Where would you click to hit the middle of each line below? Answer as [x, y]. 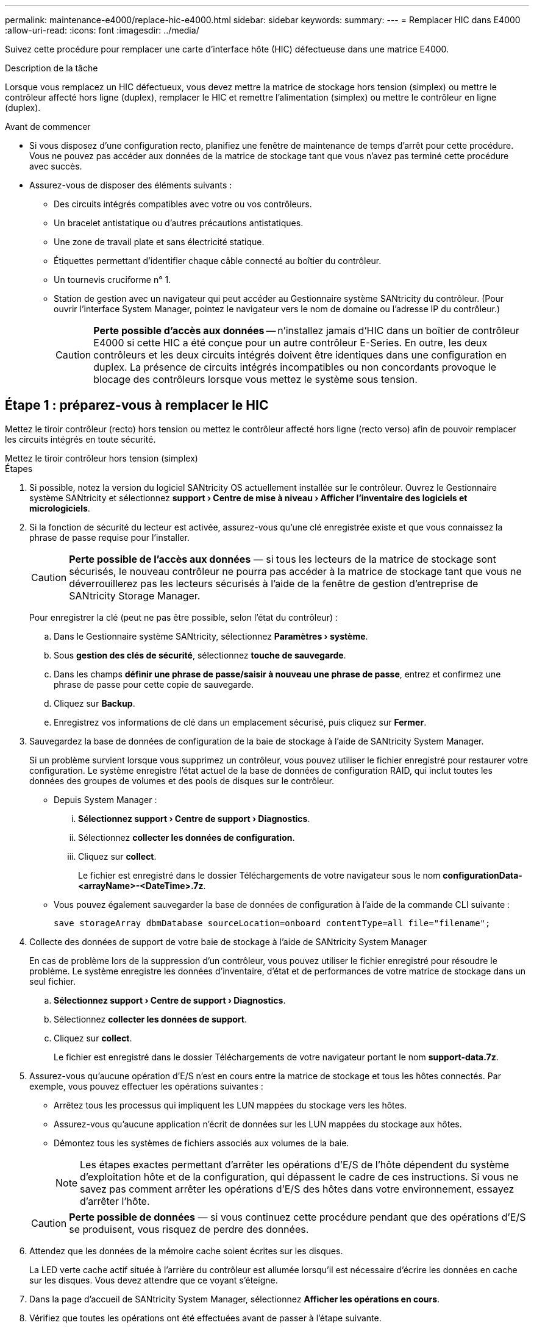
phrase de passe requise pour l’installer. [109, 537]
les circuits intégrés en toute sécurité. [80, 439]
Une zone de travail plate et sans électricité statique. [159, 242]
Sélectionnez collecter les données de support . [150, 1019]
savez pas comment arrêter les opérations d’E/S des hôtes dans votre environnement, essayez [297, 1189]
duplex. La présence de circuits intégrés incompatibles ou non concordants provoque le [295, 367]
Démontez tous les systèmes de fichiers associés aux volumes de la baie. [201, 1143]
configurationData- [482, 875]
